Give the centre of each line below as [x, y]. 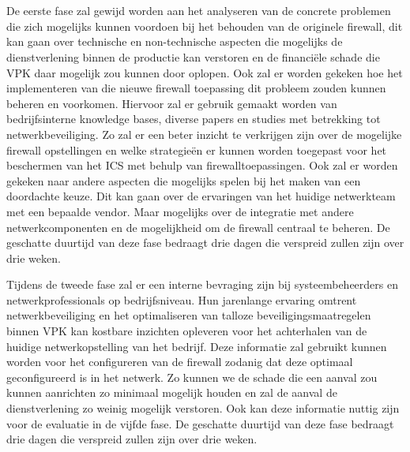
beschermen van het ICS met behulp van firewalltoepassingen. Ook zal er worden [202, 165]
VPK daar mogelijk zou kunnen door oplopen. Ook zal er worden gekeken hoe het [205, 72]
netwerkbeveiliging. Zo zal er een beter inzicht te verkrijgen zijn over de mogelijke [204, 134]
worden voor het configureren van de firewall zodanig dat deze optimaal [180, 362]
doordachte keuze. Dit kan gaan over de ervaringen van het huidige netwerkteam [201, 196]
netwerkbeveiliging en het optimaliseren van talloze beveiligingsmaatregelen [189, 315]
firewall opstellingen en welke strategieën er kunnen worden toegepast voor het [197, 149]
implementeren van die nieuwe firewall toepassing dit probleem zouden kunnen [196, 88]
